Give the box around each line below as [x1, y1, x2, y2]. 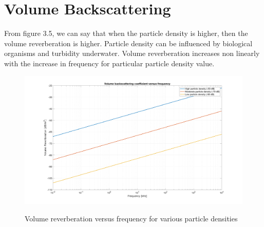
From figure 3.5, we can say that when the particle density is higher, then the [4, 28, 248, 39]
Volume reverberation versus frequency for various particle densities [25, 213, 238, 223]
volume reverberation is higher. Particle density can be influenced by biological [4, 37, 253, 48]
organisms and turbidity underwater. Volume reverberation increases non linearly [4, 48, 260, 59]
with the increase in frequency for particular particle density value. [4, 58, 215, 68]
